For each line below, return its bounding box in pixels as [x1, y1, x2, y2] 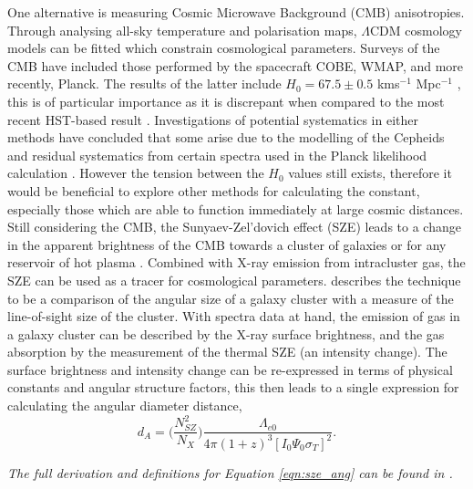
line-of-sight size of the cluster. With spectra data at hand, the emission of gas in [7, 307, 460, 326]
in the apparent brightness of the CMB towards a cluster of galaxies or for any [7, 234, 447, 254]
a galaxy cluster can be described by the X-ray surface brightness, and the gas [7, 324, 445, 343]
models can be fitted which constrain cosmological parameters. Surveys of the [7, 38, 440, 57]
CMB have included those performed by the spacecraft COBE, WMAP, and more [7, 56, 464, 75]
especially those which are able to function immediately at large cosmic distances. [7, 199, 464, 218]
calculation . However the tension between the [7, 163, 264, 182]
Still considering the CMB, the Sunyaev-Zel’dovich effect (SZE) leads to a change [7, 217, 461, 236]
